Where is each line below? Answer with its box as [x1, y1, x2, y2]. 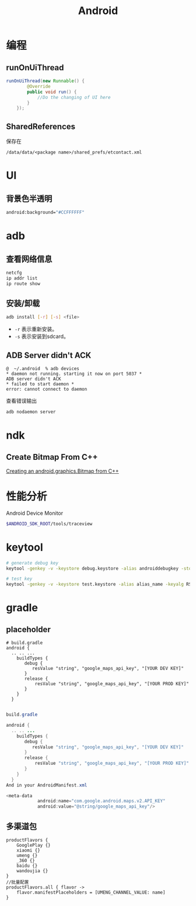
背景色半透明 [6, 193, 52, 203]
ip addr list [6, 275, 38, 281]
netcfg [6, 269, 22, 276]
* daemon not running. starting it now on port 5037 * [6, 371, 142, 377]
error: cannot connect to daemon [6, 387, 87, 392]
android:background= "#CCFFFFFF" [6, 210, 85, 216]
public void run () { [27, 89, 77, 95]
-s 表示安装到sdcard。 [14, 333, 69, 340]
